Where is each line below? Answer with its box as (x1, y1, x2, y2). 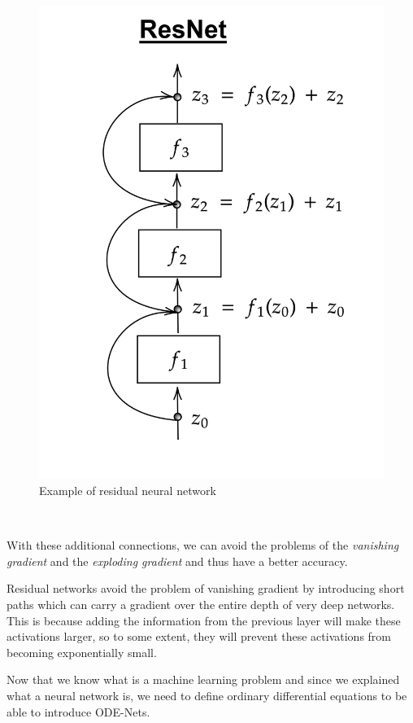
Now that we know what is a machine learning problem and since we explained (7, 671, 400, 688)
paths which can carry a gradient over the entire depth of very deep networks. (7, 596, 395, 612)
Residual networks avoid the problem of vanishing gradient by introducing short (7, 580, 405, 597)
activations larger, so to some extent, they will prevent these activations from (7, 628, 391, 645)
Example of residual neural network (39, 482, 216, 499)
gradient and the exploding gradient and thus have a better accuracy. (7, 552, 348, 569)
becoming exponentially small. (7, 643, 157, 660)
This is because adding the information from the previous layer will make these (7, 611, 401, 629)
